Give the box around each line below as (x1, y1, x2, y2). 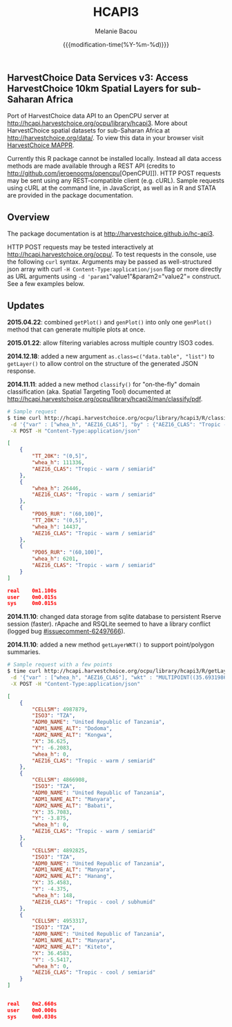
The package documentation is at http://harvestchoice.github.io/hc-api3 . (7, 229, 215, 238)
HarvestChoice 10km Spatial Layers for (7, 82, 179, 94)
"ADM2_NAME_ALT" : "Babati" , (32, 802, 113, 809)
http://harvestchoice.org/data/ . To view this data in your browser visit (7, 134, 204, 142)
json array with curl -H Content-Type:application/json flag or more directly (7, 265, 222, 273)
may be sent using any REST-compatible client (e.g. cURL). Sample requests (7, 177, 224, 185)
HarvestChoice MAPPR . (7, 141, 75, 149)
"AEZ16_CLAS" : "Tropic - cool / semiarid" (32, 969, 156, 976)
